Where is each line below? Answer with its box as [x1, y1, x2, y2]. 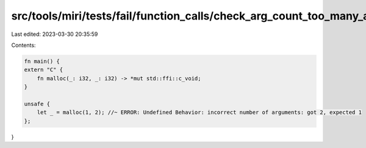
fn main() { [24, 58, 60, 65]
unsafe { [24, 100, 51, 107]
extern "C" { [24, 66, 63, 73]
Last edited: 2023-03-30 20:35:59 [11, 30, 98, 38]
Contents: [11, 41, 36, 49]
